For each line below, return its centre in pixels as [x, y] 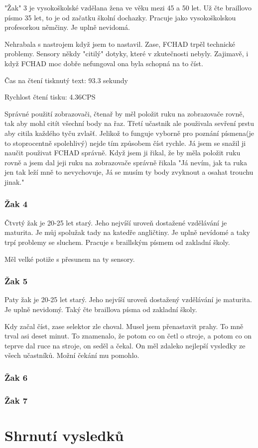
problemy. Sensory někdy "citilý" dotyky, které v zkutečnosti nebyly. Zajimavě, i [127, 54]
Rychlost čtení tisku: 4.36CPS [50, 97]
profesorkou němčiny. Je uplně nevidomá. [67, 27]
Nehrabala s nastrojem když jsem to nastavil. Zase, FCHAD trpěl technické [120, 44]
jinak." [14, 181]
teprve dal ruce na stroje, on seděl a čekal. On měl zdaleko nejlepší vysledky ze [125, 345]
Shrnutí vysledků [64, 435]
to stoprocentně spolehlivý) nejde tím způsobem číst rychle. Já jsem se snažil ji [125, 143]
